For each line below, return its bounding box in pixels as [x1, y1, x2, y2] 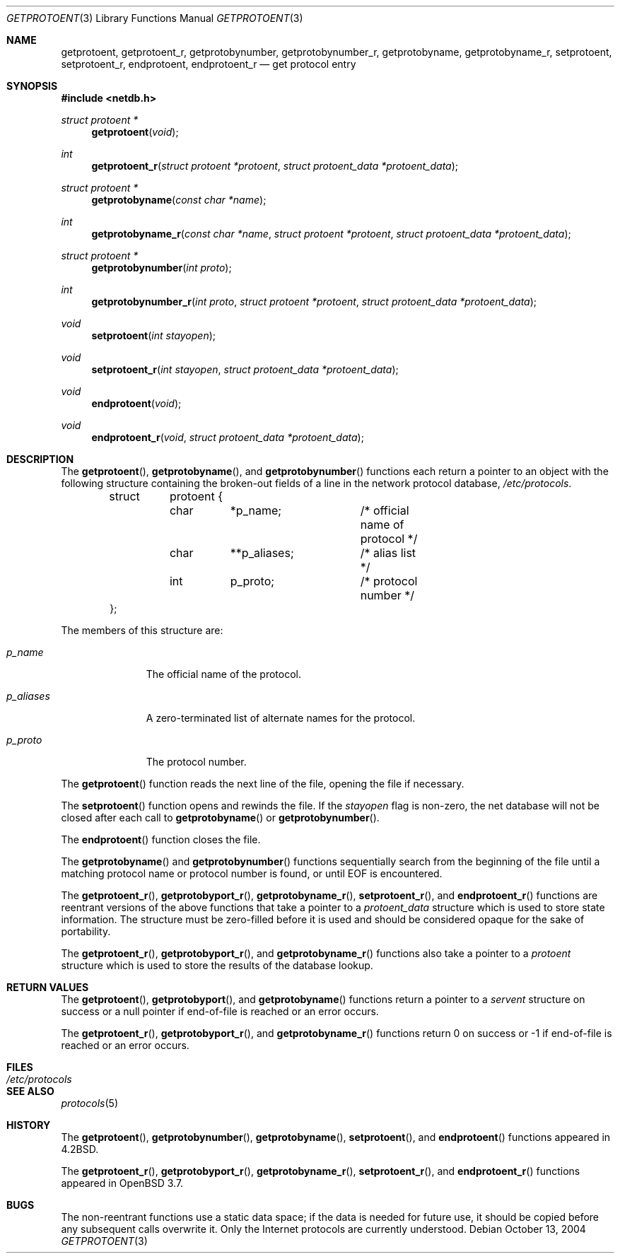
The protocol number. [146, 756, 247, 768]
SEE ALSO [6, 1085, 54, 1097]
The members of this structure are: [61, 624, 223, 636]
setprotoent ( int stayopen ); [91, 329, 216, 341]
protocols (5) [61, 1097, 118, 1109]
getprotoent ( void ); [91, 126, 179, 138]
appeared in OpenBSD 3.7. [61, 1177, 184, 1189]
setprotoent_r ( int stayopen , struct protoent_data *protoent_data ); [91, 363, 399, 375]
